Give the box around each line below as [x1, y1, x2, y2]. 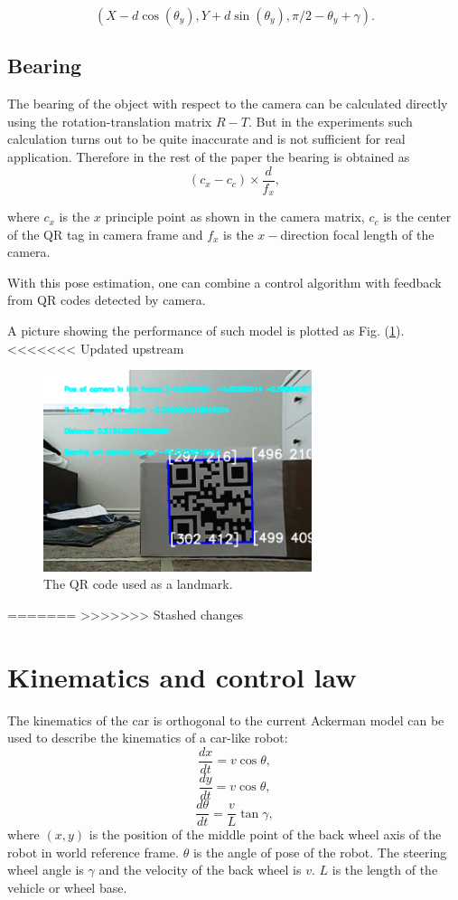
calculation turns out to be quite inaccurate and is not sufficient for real [7, 129, 406, 148]
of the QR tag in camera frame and [7, 224, 203, 243]
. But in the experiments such [248, 111, 413, 130]
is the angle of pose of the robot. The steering [192, 842, 447, 861]
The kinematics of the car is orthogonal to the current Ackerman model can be [7, 710, 444, 729]
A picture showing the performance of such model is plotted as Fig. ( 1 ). [7, 321, 405, 340]
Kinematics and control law [7, 658, 357, 695]
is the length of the [332, 860, 438, 879]
